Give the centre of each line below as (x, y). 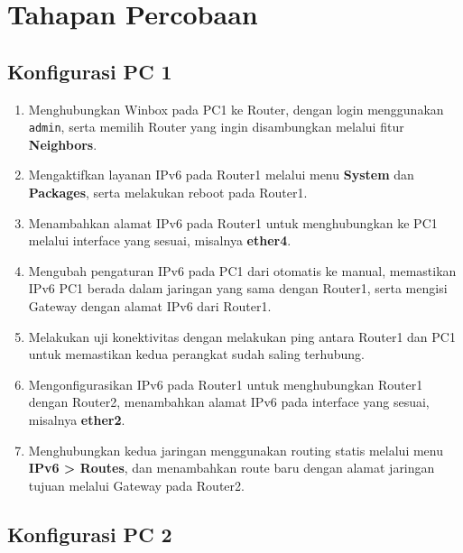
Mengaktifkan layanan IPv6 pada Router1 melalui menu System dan (221, 175)
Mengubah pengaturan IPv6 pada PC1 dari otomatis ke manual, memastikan (242, 270)
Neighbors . (63, 144)
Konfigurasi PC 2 (90, 534)
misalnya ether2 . (77, 419)
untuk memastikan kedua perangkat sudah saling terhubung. (196, 354)
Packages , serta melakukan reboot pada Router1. (168, 193)
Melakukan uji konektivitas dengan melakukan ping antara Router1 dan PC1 (242, 336)
